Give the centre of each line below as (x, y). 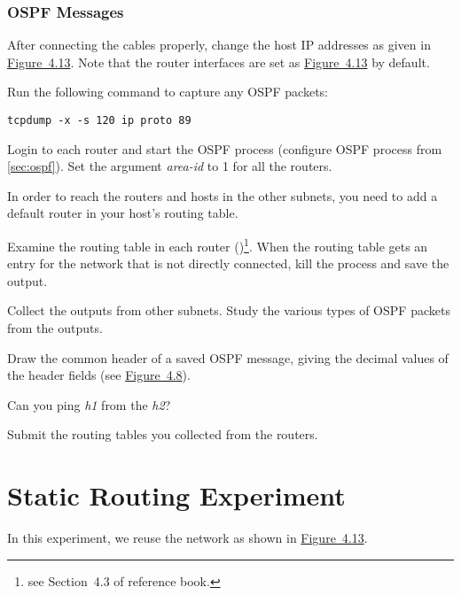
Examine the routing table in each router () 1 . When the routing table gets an (218, 245)
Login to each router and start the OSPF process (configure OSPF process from (225, 148)
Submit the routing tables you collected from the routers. (163, 434)
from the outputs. (55, 328)
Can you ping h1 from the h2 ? (89, 404)
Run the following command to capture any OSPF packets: (168, 92)
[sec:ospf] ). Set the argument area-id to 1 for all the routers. (170, 166)
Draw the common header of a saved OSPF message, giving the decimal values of (228, 357)
